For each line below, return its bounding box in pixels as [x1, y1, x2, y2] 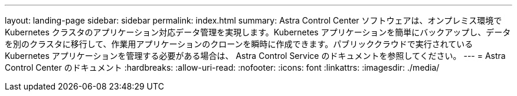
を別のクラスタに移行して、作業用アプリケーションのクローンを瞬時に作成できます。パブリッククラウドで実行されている [5, 39, 473, 49]
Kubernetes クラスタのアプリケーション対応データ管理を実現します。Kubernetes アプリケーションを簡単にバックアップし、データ [5, 27, 511, 37]
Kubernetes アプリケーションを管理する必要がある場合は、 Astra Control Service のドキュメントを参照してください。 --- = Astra [5, 51, 506, 61]
